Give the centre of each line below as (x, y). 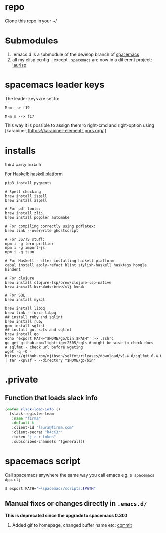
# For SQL (15, 295)
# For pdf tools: (23, 209)
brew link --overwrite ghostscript (42, 230)
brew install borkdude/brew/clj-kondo (45, 287)
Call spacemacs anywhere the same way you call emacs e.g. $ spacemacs (80, 475)
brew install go (22, 334)
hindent (13, 269)
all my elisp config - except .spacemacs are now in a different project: (82, 60)
